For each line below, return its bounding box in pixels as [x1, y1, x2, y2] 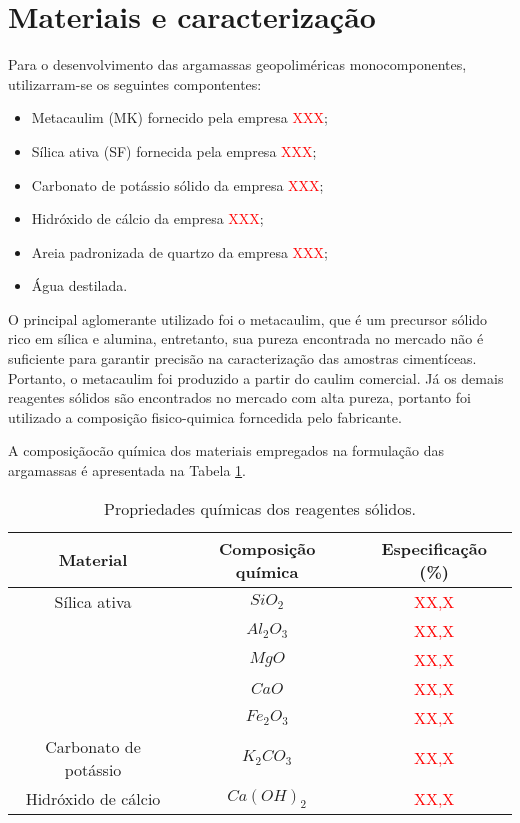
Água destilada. [31, 275, 128, 296]
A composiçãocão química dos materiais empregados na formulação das [8, 440, 445, 461]
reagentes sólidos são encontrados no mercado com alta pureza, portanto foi [8, 387, 471, 408]
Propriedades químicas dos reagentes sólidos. [104, 496, 416, 520]
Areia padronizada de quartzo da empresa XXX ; [31, 241, 328, 262]
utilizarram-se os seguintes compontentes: [8, 73, 262, 94]
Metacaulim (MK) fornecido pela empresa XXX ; [31, 107, 328, 128]
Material [58, 548, 128, 572]
